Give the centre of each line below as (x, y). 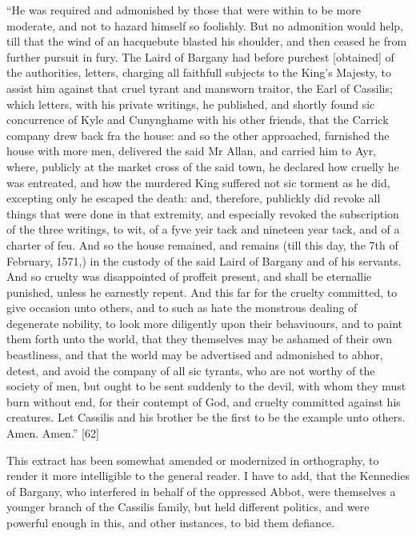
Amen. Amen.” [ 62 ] (53, 433)
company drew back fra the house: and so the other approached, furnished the (198, 135)
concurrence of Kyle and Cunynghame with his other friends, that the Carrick (198, 120)
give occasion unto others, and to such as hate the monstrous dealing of (182, 308)
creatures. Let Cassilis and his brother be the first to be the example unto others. (206, 417)
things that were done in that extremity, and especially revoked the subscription (203, 213)
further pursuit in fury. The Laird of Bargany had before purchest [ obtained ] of (200, 56)
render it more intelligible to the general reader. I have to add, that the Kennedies (208, 476)
